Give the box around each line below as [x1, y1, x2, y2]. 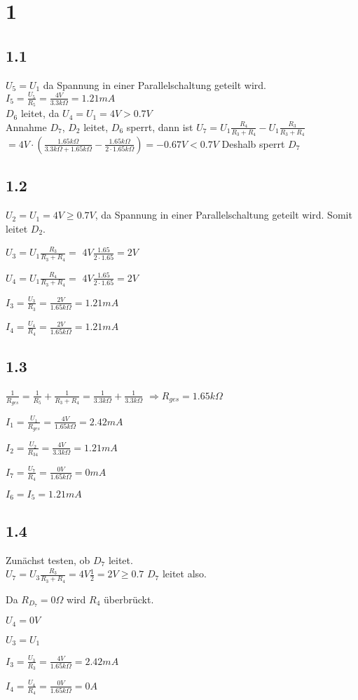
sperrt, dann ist [126, 119, 193, 134]
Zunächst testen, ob [6, 552, 90, 567]
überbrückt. [104, 591, 154, 606]
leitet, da [20, 106, 60, 121]
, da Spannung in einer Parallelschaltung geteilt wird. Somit [95, 207, 352, 222]
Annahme [6, 119, 47, 134]
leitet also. [162, 566, 207, 581]
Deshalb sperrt [221, 136, 285, 151]
